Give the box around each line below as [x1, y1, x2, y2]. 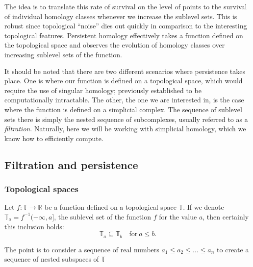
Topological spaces [4, 183, 78, 195]
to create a [217, 244, 249, 254]
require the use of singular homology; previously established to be [4, 85, 202, 95]
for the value [159, 211, 197, 221]
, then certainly [202, 211, 249, 221]
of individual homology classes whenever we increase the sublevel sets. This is [4, 11, 237, 21]
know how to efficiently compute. [4, 133, 103, 143]
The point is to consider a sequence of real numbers [4, 244, 159, 254]
